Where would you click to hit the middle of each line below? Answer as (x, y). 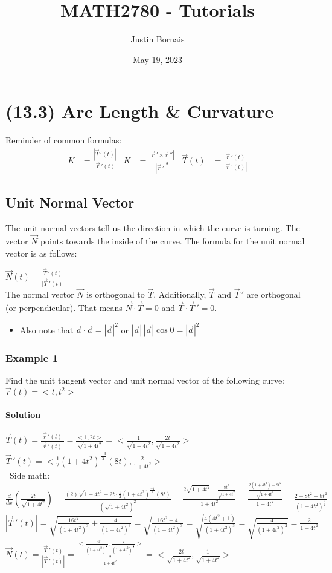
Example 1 (32, 358)
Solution (23, 414)
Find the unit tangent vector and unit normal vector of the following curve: (145, 380)
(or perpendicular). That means (64, 308)
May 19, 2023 (158, 59)
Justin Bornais (158, 39)
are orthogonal (273, 294)
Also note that (46, 329)
